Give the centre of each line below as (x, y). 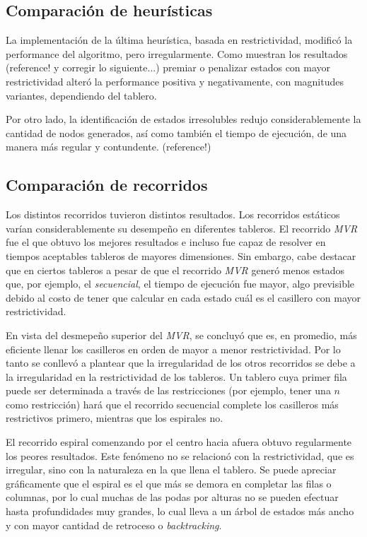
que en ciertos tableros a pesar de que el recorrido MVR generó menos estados (175, 270)
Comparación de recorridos (107, 185)
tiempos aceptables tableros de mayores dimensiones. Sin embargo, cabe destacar (181, 255)
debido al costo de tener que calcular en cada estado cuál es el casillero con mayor (183, 297)
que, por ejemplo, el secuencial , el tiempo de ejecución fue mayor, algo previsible (180, 284)
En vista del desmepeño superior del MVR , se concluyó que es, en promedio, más (181, 335)
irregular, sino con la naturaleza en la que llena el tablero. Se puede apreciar (171, 470)
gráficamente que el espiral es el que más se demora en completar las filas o (169, 483)
